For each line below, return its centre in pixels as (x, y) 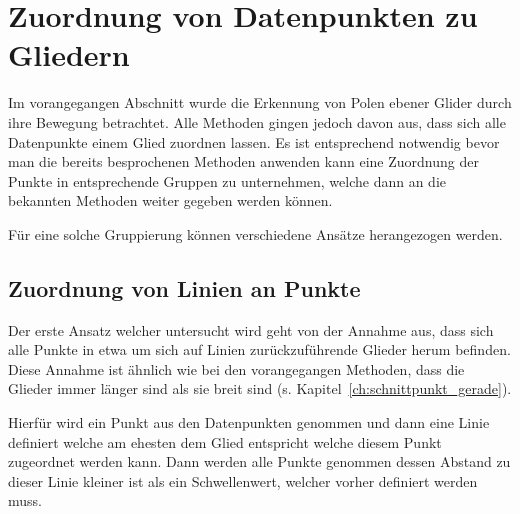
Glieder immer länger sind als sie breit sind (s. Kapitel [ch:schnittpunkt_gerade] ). (260, 388)
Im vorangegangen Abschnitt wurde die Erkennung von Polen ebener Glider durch (260, 102)
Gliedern (69, 54)
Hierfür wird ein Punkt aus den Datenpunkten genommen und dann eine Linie (249, 422)
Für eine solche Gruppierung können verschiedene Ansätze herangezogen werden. (255, 233)
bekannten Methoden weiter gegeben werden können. (170, 200)
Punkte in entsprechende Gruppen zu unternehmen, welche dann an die (227, 180)
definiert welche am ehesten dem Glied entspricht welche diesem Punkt (225, 441)
